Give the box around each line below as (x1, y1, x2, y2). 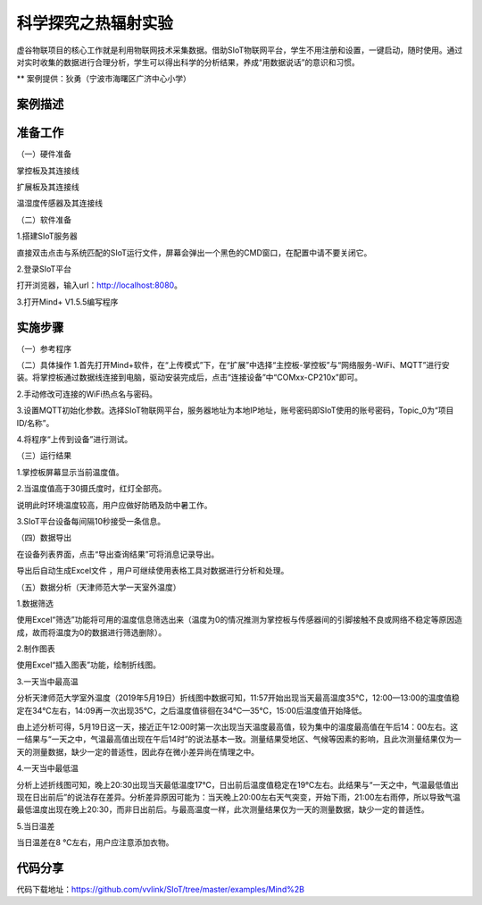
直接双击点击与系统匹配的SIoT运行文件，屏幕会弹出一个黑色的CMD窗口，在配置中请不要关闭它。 (16, 247, 372, 258)
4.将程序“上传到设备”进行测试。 (16, 434, 133, 445)
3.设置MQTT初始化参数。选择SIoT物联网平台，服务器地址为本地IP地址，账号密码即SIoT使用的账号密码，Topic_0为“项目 (16, 405, 454, 415)
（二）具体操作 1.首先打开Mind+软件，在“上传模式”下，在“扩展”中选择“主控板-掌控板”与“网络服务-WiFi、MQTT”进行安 (16, 360, 450, 371)
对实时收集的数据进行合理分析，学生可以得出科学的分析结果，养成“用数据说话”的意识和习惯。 (16, 56, 361, 67)
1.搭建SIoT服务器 (16, 230, 78, 241)
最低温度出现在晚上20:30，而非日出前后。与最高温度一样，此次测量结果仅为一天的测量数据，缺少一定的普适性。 (16, 804, 429, 815)
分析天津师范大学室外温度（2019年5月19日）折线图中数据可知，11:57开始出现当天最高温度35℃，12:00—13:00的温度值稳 (16, 692, 460, 703)
